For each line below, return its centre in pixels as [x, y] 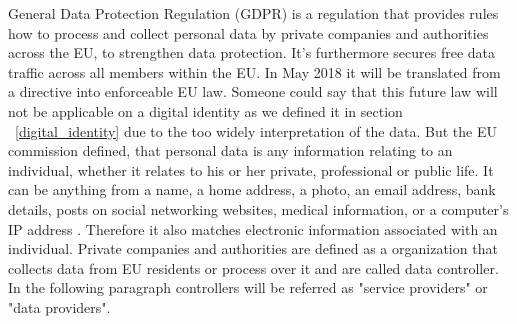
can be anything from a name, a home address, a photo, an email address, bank [252, 189]
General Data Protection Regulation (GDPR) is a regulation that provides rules [253, 13]
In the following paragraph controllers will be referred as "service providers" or [248, 287]
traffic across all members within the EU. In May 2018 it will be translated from [254, 71]
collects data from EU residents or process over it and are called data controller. [253, 267]
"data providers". [59, 306]
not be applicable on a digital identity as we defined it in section [205, 110]
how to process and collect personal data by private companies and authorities [248, 32]
